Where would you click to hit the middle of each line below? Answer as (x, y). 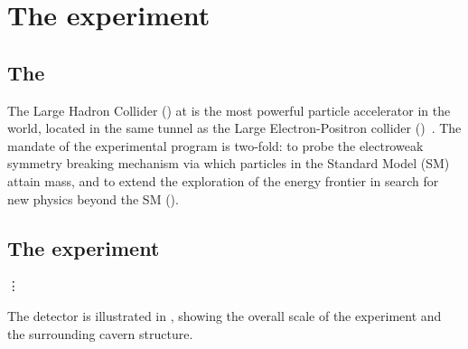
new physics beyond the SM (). (93, 198)
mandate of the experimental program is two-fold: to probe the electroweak (215, 145)
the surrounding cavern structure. (100, 333)
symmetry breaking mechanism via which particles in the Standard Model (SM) (229, 163)
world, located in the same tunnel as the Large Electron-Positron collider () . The (234, 128)
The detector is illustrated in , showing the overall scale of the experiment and (225, 315)
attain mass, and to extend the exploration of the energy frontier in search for (223, 180)
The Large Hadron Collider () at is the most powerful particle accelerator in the (229, 110)
